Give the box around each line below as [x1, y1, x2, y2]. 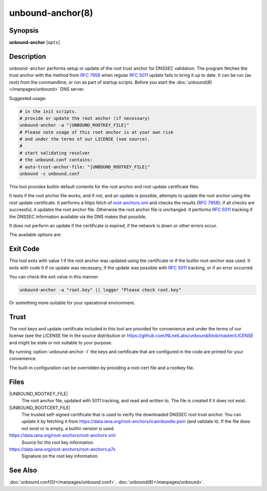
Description [9, 52, 46, 60]
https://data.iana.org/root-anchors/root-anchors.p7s [9, 446, 116, 452]
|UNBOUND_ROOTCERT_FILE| [9, 404, 71, 411]
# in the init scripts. [19, 109, 78, 114]
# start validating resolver [19, 150, 90, 156]
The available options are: [9, 232, 62, 238]
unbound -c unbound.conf [19, 171, 80, 177]
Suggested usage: [9, 95, 46, 101]
